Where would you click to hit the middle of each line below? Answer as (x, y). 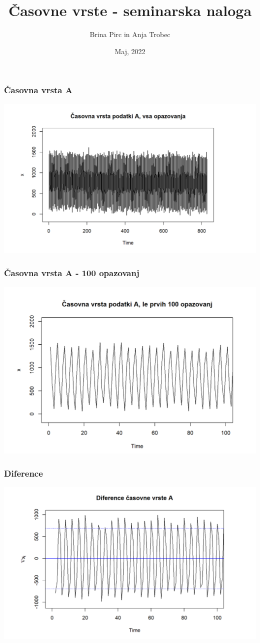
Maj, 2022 (130, 51)
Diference (23, 473)
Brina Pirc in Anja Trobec (130, 34)
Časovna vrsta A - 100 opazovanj (72, 272)
